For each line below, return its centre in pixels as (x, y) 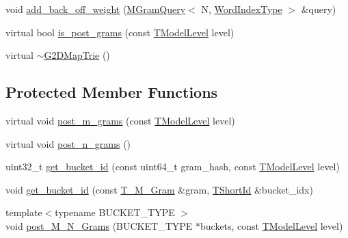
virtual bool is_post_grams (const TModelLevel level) (120, 32)
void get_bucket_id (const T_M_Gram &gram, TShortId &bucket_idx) (159, 189)
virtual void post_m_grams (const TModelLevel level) (120, 120)
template (24, 212)
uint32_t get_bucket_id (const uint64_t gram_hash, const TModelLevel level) (173, 167)
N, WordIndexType (242, 9)
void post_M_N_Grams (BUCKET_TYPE (99, 225)
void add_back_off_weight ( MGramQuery (96, 9)
